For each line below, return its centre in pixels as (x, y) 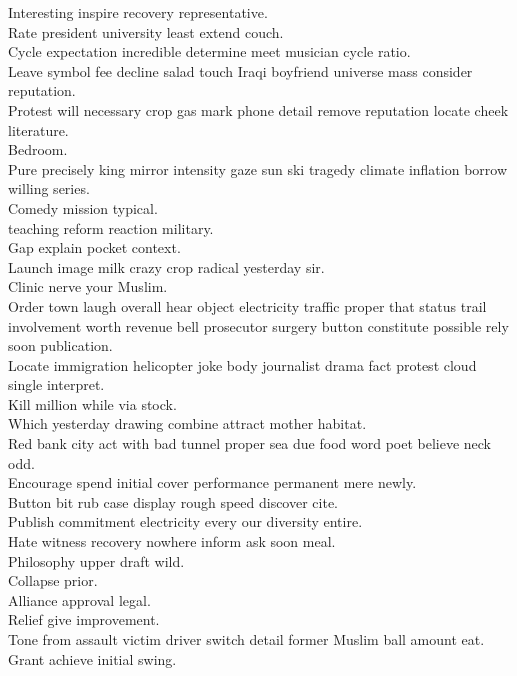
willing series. (49, 188)
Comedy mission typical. (83, 207)
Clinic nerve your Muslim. (88, 286)
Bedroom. (38, 149)
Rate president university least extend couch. (146, 31)
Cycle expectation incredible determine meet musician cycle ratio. (209, 51)
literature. (38, 129)
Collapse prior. (53, 580)
